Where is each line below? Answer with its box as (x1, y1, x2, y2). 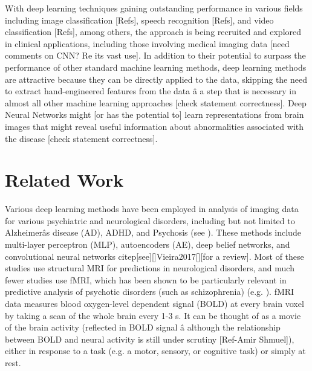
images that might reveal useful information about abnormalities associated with (5, 120, 304, 132)
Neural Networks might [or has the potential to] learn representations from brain (5, 108, 304, 121)
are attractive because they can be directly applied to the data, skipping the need (5, 73, 307, 85)
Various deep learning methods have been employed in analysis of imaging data (5, 202, 299, 215)
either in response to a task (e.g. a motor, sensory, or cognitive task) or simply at (5, 344, 306, 357)
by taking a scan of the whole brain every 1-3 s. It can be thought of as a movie (5, 309, 301, 321)
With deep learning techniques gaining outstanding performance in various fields (5, 2, 303, 14)
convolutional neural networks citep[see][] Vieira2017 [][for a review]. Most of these (5, 250, 304, 262)
